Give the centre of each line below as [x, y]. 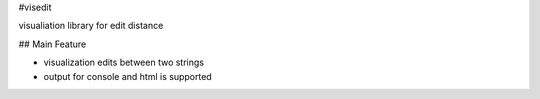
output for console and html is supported [127, 76]
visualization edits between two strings [124, 62]
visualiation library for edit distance [91, 26]
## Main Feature [52, 44]
